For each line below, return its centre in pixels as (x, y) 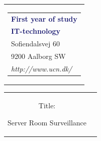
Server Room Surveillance (47, 122)
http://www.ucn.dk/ (42, 68)
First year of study (44, 18)
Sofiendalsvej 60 (35, 44)
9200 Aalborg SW (38, 56)
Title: (47, 105)
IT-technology (36, 31)
